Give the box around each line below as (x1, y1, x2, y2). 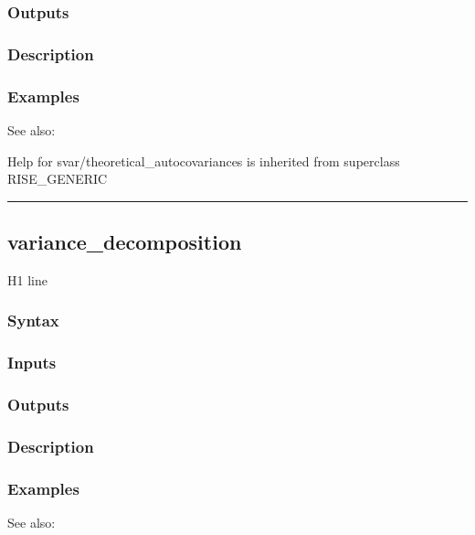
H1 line (7, 270, 47, 289)
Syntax (7, 309, 59, 332)
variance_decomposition (7, 228, 242, 256)
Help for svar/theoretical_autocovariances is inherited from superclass (7, 151, 400, 170)
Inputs (7, 351, 57, 374)
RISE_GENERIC (7, 169, 108, 188)
